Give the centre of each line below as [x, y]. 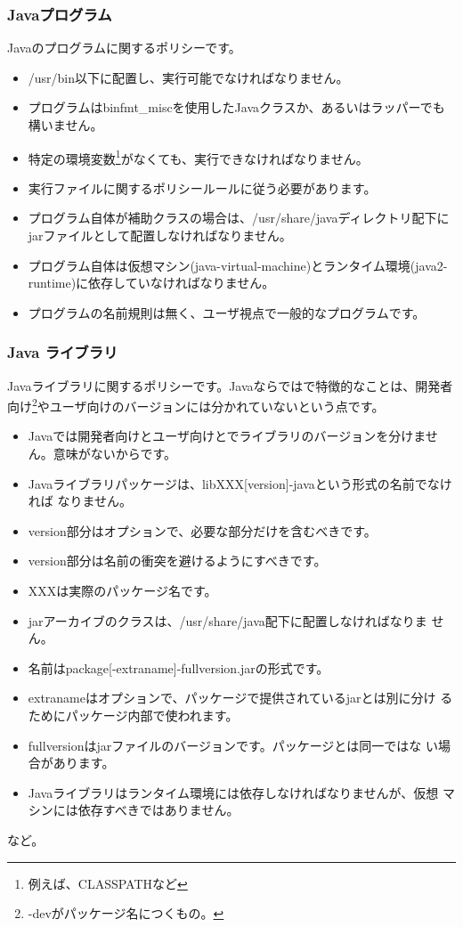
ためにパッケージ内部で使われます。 [133, 715]
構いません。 [65, 125]
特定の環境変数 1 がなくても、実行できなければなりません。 [198, 157]
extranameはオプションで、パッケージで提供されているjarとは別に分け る [240, 698]
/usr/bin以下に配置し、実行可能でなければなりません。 [188, 77]
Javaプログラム [60, 14]
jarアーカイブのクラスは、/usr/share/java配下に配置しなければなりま [227, 620]
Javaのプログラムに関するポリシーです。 [124, 48]
